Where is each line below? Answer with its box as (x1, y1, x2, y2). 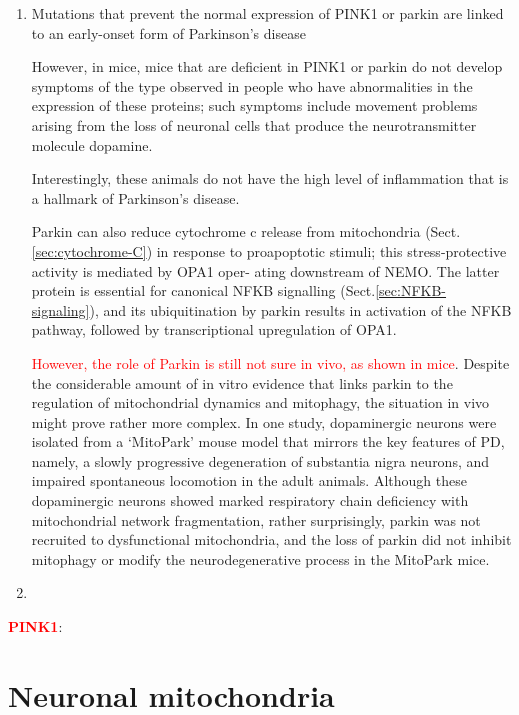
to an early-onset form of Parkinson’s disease (31, 22, 306, 43)
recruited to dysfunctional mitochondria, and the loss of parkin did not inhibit (31, 529, 512, 550)
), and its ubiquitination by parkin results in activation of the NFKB (89, 299, 512, 320)
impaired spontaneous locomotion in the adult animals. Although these (31, 470, 467, 491)
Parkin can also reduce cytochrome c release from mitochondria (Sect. (31, 221, 461, 242)
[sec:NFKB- (375, 280, 447, 301)
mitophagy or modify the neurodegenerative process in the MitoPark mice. (31, 548, 490, 569)
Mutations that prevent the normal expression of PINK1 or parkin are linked (31, 3, 504, 23)
